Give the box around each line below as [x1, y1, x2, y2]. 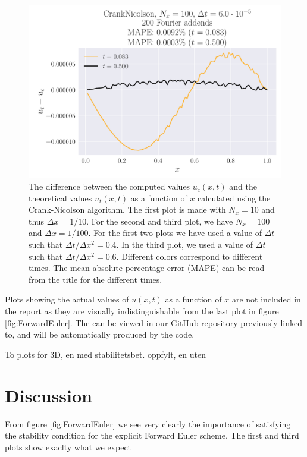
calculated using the [198, 191, 271, 204]
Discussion [5, 383, 92, 407]
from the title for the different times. [29, 273, 162, 285]
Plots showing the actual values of [5, 293, 129, 305]
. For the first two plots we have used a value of [88, 226, 262, 239]
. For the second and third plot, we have [86, 215, 233, 227]
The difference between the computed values [29, 180, 190, 193]
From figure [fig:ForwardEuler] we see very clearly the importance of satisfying [5, 417, 291, 430]
